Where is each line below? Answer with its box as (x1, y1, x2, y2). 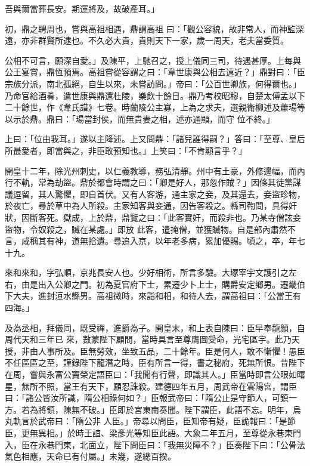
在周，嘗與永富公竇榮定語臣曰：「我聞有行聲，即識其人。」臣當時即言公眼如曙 (5, 368, 305, 381)
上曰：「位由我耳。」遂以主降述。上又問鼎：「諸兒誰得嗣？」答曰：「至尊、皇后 (5, 132, 305, 145)
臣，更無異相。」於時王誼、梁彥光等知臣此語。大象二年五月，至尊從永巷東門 (5, 427, 301, 439)
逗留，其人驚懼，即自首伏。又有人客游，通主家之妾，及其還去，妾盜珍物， (13, 187, 305, 200)
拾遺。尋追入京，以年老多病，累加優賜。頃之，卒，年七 (88, 234, 305, 247)
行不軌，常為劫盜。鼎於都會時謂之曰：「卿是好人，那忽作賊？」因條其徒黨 (5, 176, 293, 189)
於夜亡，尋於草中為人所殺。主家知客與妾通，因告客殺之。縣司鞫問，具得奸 (5, 199, 297, 212)
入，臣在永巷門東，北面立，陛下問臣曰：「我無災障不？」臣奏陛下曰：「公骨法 (5, 438, 305, 450)
